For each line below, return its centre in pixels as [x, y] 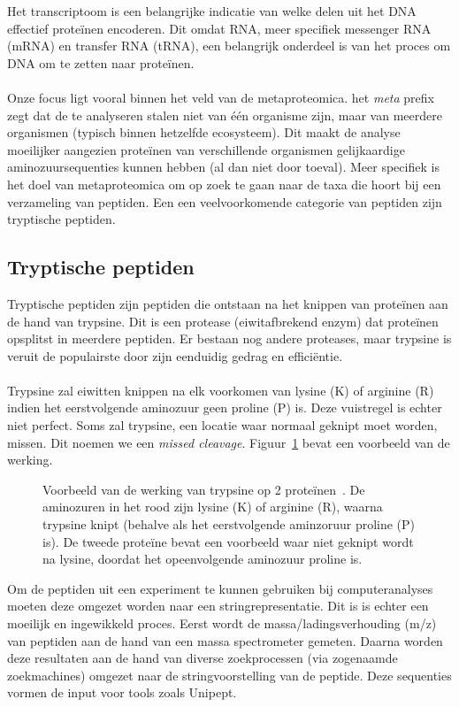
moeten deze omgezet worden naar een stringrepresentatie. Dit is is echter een [218, 606]
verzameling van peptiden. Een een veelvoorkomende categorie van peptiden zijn [225, 201]
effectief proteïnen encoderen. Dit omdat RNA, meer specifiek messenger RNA [219, 28]
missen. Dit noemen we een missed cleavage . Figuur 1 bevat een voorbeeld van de [229, 442]
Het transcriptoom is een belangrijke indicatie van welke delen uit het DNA [212, 11]
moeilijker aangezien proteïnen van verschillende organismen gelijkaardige [206, 149]
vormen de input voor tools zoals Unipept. [122, 692]
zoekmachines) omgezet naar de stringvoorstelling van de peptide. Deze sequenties [229, 675]
